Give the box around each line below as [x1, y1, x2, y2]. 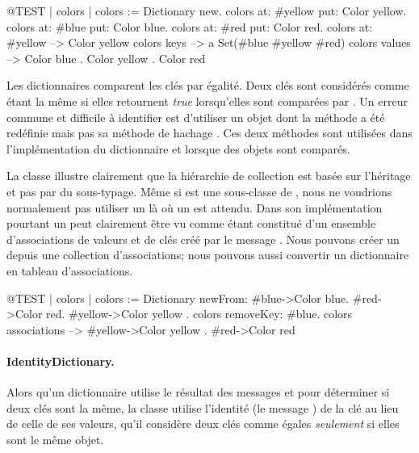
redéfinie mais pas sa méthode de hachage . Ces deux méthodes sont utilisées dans [6, 124, 413, 141]
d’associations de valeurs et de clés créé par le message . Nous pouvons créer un [6, 230, 400, 247]
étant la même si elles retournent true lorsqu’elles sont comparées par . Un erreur [6, 92, 408, 109]
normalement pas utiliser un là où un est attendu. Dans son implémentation [6, 199, 383, 216]
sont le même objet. [6, 430, 104, 447]
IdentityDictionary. [6, 352, 115, 369]
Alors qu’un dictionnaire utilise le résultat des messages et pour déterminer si [6, 384, 390, 401]
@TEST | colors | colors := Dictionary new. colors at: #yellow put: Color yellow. [6, 2, 407, 19]
